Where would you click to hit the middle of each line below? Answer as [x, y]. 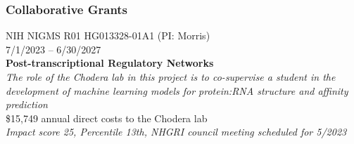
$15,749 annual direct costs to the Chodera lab [107, 118]
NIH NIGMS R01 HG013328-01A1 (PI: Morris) [108, 35]
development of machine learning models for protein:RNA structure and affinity [177, 90]
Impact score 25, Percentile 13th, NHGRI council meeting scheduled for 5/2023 [176, 132]
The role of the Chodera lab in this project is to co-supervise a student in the [171, 77]
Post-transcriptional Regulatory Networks [110, 63]
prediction [27, 104]
